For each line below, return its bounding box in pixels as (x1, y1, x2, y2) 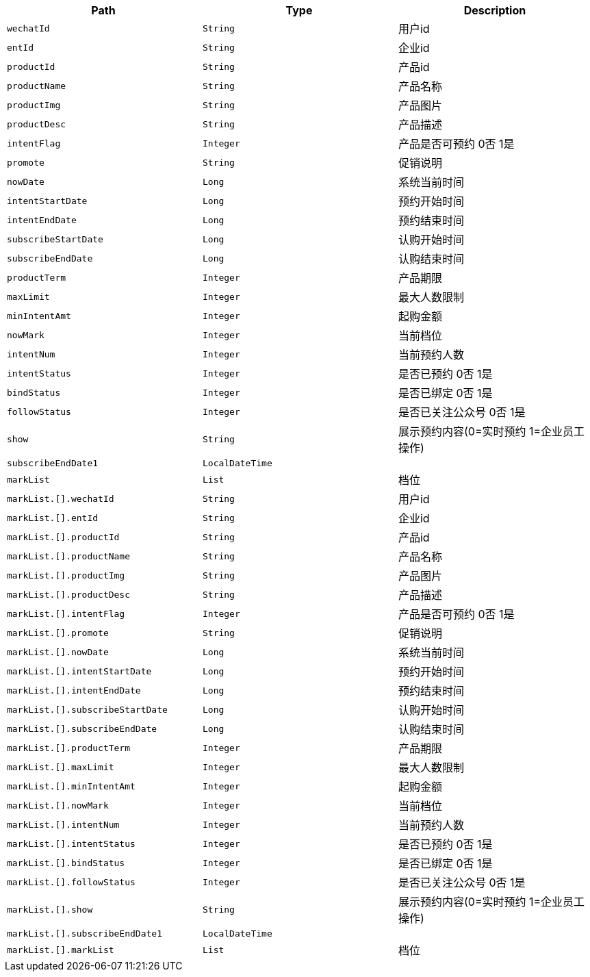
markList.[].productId (7, 531, 120, 542)
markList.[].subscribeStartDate (7, 704, 168, 715)
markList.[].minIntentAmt (7, 781, 136, 791)
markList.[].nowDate (7, 646, 109, 657)
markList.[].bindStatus (7, 857, 125, 868)
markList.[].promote (7, 627, 109, 638)
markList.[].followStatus (7, 876, 136, 887)
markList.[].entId (7, 512, 99, 523)
